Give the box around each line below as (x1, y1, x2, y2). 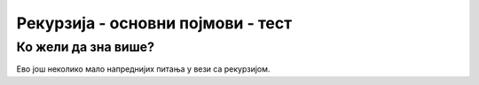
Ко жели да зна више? (16, 39, 155, 55)
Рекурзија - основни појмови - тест (16, 13, 293, 33)
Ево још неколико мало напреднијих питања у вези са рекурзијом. (16, 64, 271, 74)
